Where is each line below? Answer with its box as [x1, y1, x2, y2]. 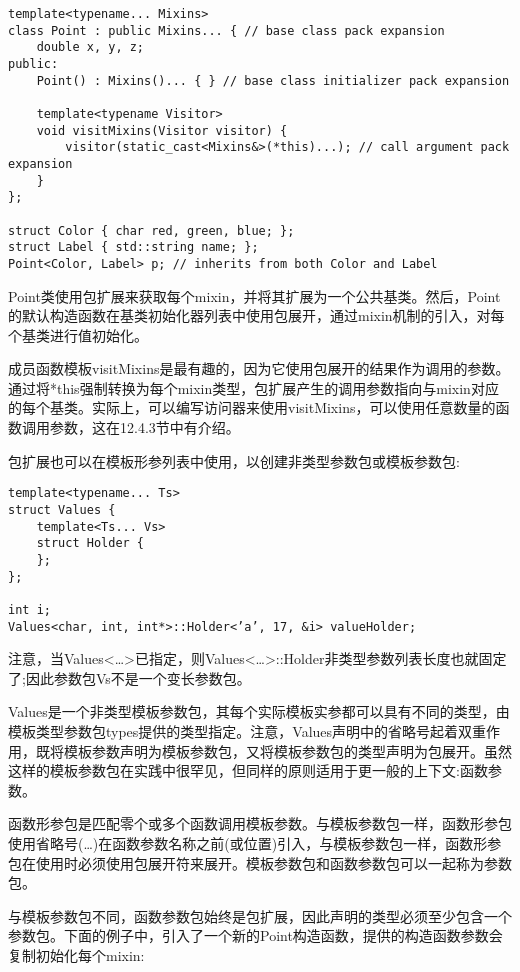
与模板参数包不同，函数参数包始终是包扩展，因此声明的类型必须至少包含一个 [8, 905, 512, 926]
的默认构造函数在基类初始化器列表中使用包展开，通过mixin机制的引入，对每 [8, 305, 505, 326]
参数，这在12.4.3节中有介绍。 [49, 417, 240, 438]
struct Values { [8, 502, 116, 517]
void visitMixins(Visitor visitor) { [36, 123, 288, 138]
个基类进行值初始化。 [8, 324, 148, 345]
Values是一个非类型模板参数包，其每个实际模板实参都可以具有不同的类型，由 [8, 701, 510, 722]
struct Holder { [36, 536, 145, 551]
